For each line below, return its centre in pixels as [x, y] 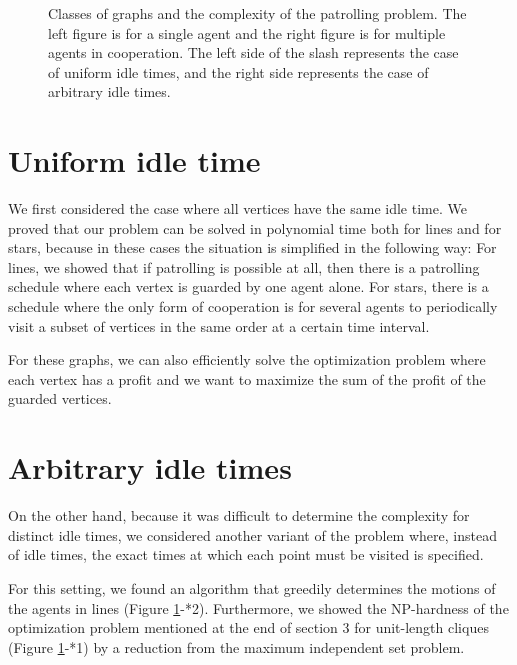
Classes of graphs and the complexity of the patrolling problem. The [257, 13]
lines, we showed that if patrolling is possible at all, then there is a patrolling [244, 266]
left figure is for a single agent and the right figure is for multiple [247, 32]
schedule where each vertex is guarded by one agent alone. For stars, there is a [248, 286]
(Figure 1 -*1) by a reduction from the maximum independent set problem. [236, 646]
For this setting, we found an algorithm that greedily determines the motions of [252, 587]
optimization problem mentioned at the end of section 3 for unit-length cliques [248, 627]
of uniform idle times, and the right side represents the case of [238, 71]
